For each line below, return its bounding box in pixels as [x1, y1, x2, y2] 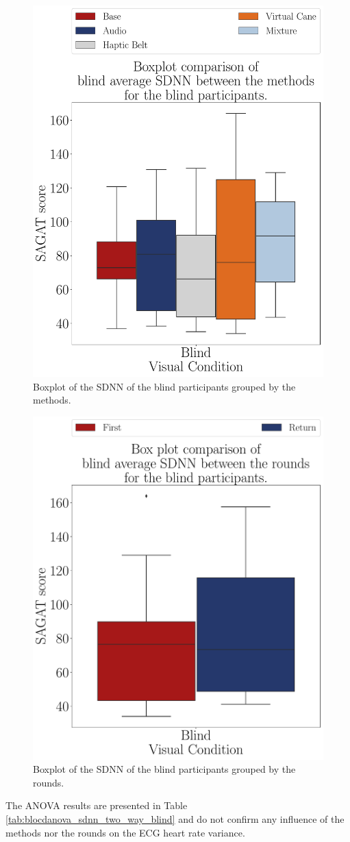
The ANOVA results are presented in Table [5, 798, 188, 813]
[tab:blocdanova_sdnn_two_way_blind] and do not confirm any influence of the [5, 811, 345, 826]
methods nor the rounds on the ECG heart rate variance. [5, 825, 245, 839]
